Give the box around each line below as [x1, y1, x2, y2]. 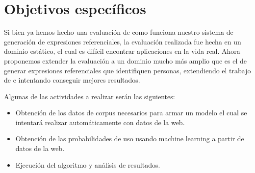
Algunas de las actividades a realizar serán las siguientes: [4, 91, 175, 101]
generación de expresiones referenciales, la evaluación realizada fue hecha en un [4, 36, 241, 46]
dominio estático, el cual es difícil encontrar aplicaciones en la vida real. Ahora [4, 46, 240, 56]
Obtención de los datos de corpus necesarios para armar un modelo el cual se [15, 108, 247, 118]
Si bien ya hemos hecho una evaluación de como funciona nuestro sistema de [4, 27, 233, 37]
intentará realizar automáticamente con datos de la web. [15, 117, 185, 127]
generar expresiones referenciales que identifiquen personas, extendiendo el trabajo [4, 65, 251, 75]
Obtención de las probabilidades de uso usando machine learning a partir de [15, 133, 244, 144]
